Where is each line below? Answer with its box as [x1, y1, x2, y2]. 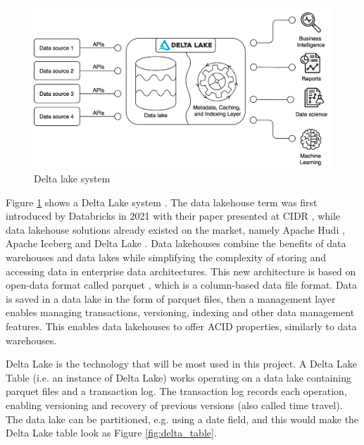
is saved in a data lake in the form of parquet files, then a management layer [6, 291, 336, 306]
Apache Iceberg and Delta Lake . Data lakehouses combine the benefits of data [6, 236, 346, 251]
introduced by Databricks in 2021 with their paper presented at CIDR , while [6, 208, 341, 223]
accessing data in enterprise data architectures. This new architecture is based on [6, 263, 356, 278]
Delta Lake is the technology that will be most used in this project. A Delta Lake [6, 356, 357, 371]
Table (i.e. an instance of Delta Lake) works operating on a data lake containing [6, 370, 352, 384]
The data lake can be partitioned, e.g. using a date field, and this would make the [6, 411, 359, 426]
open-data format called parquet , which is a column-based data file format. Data [6, 277, 358, 292]
